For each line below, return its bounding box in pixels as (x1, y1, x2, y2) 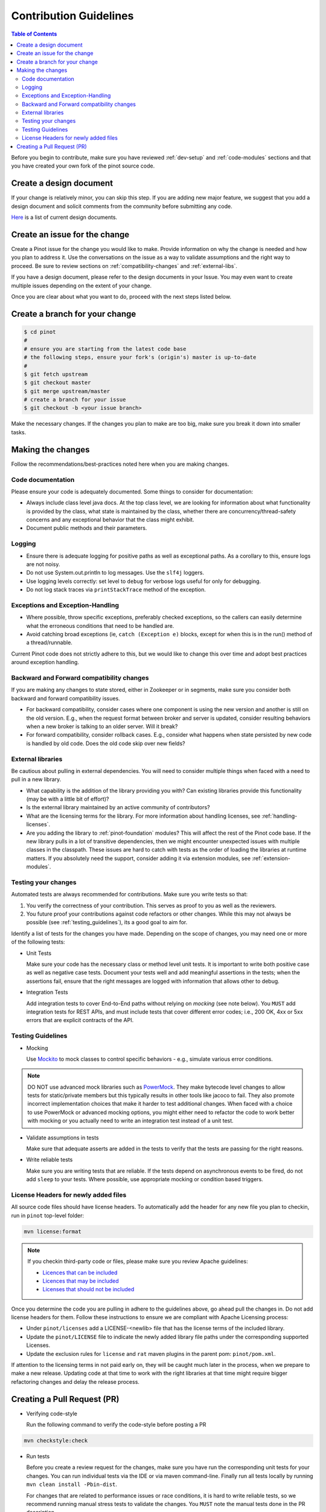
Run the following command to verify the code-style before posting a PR (26, 1421, 206, 1429)
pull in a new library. (11, 776, 62, 783)
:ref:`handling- (261, 812, 298, 820)
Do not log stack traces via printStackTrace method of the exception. (26, 586, 206, 593)
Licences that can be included (42, 1269, 118, 1276)
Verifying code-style (26, 1410, 78, 1417)
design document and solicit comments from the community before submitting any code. (11, 203, 232, 210)
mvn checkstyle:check (24, 1437, 88, 1444)
